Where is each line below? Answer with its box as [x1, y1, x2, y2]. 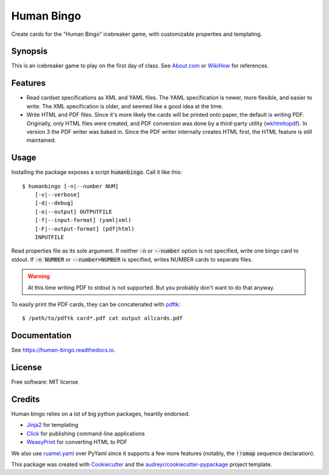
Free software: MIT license [11, 378, 79, 386]
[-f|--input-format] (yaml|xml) [34, 217, 132, 224]
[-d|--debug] [34, 199, 74, 207]
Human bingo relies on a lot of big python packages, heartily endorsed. [11, 411, 190, 418]
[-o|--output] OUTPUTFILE [34, 208, 113, 215]
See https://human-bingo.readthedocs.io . [11, 347, 116, 354]
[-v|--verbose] [34, 192, 80, 198]
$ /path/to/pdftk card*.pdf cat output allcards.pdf [22, 315, 183, 322]
